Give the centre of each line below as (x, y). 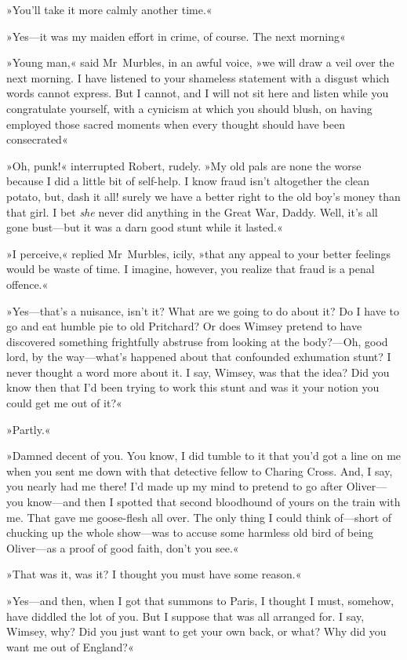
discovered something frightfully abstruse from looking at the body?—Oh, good (197, 341)
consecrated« (37, 139)
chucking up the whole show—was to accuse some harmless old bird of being (190, 532)
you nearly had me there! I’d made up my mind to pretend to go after (175, 486)
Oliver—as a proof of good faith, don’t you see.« (123, 547)
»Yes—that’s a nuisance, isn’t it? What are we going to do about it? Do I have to (203, 310)
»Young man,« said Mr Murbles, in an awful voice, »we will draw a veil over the (200, 62)
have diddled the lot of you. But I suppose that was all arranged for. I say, (185, 616)
